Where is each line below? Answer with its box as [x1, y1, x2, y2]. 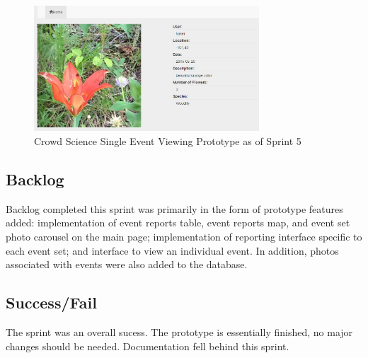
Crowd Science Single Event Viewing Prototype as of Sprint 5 [34, 134, 301, 149]
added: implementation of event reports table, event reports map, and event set [6, 215, 350, 230]
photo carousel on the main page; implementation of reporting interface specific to [6, 229, 362, 244]
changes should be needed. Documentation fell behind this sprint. [6, 338, 289, 353]
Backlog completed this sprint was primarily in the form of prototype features [6, 201, 343, 216]
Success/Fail [6, 291, 97, 313]
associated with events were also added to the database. [6, 257, 248, 272]
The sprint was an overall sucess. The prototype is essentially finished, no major [6, 325, 353, 340]
